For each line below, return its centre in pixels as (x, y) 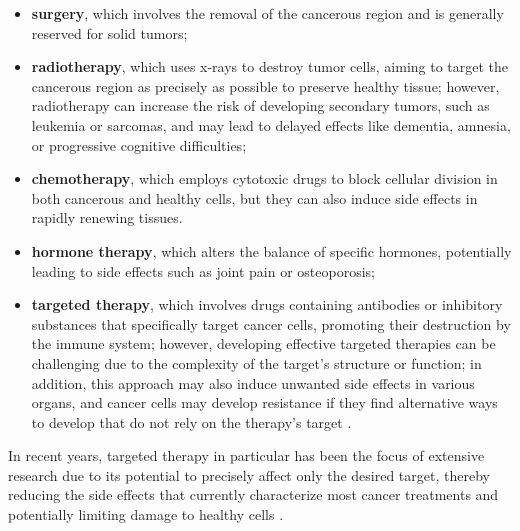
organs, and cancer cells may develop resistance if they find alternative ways (264, 402)
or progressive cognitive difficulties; (139, 144)
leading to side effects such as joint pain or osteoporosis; (203, 270)
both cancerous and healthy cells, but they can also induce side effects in (254, 197)
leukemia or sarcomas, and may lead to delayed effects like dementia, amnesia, (271, 124)
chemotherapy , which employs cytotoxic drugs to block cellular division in (264, 178)
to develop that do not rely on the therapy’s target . (191, 421)
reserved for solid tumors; (109, 32)
